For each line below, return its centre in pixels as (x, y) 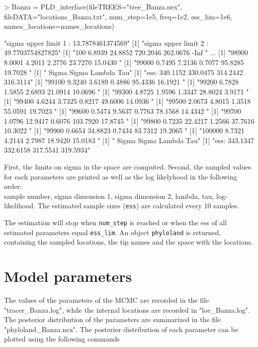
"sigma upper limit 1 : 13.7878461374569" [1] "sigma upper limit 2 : (106, 43)
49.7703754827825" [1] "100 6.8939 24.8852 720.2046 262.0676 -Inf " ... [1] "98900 (126, 52)
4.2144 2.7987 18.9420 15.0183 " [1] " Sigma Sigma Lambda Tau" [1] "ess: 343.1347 (129, 140)
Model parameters (68, 276)
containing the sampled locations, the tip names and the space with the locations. (129, 242)
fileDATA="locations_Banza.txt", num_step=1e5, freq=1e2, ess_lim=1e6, (118, 16)
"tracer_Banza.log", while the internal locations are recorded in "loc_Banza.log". (127, 309)
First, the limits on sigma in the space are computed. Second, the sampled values (128, 166)
